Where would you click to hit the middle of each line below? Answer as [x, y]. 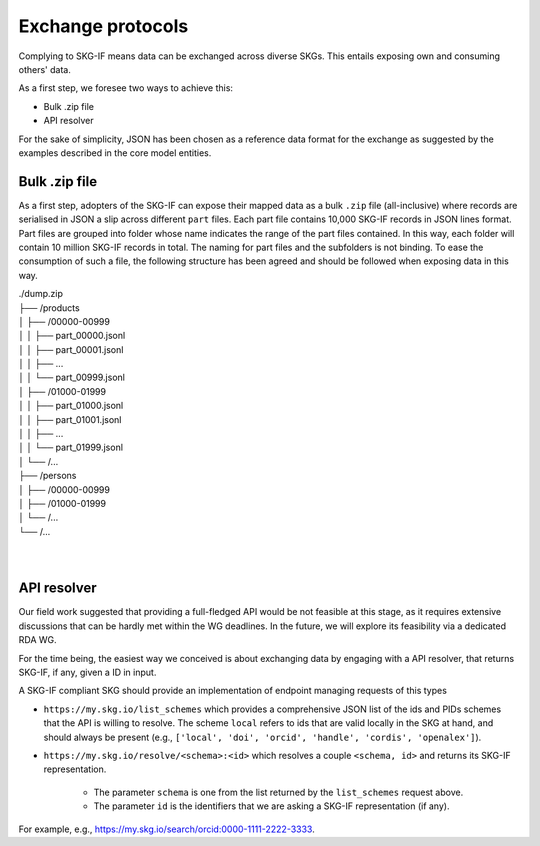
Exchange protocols [103, 26]
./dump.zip [41, 294]
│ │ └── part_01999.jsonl [71, 447]
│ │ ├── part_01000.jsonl [71, 406]
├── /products [49, 307]
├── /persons [47, 476]
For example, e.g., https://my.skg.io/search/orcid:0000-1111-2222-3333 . [166, 829]
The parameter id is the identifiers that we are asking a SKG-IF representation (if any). [271, 806]
